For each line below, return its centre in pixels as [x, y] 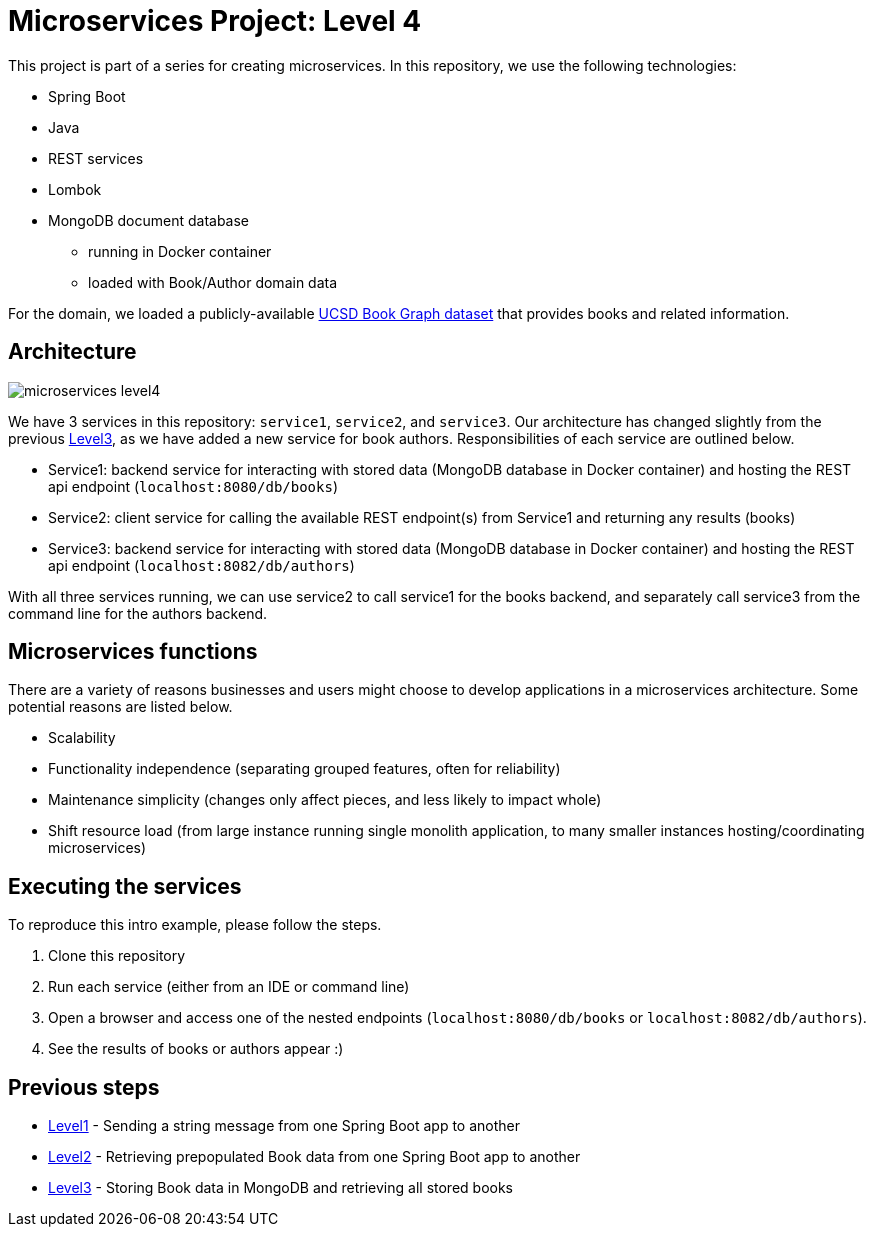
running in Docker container [180, 251]
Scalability [82, 738]
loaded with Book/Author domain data [213, 282]
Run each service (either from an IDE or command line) [229, 987]
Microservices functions [133, 652]
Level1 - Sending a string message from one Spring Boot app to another [284, 1126]
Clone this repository [117, 956]
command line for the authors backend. [138, 613]
